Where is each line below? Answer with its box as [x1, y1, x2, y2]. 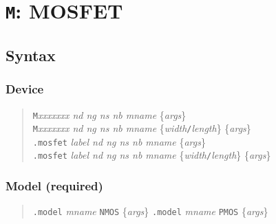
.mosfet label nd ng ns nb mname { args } [32, 134, 206, 148]
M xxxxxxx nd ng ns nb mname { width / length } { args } [32, 121, 251, 135]
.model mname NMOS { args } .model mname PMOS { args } [32, 204, 268, 219]
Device [6, 80, 44, 98]
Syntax [6, 44, 56, 65]
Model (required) [6, 177, 103, 194]
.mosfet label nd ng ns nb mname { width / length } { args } [32, 148, 271, 162]
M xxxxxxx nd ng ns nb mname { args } [32, 107, 187, 122]
